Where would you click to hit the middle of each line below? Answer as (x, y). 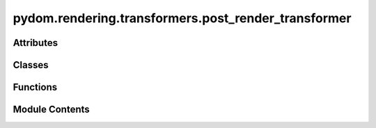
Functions (35, 87)
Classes (31, 65)
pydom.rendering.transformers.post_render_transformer (182, 18)
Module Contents (51, 110)
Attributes (36, 43)
